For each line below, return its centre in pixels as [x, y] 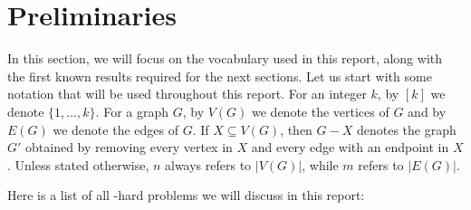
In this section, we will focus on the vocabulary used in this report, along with [225, 58]
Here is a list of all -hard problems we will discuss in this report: [186, 195]
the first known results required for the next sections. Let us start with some [220, 76]
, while [320, 164]
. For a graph [132, 111]
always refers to [208, 164]
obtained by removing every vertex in [129, 147]
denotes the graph [406, 129]
